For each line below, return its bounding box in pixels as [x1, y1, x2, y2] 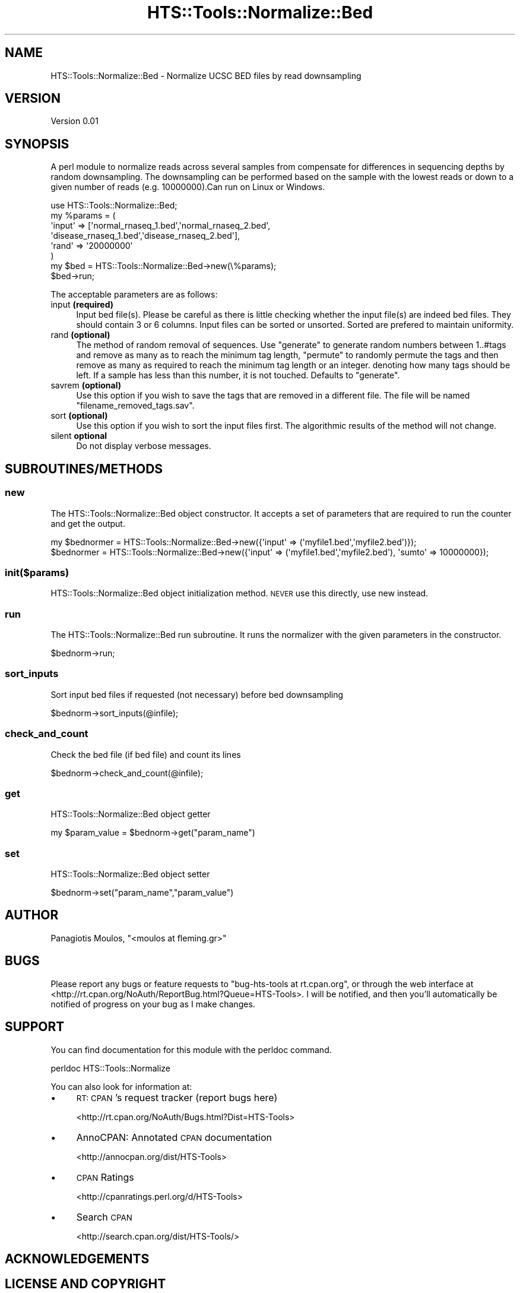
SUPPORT [5, 1019, 65, 1035]
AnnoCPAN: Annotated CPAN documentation [76, 1131, 272, 1143]
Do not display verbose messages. [76, 441, 211, 451]
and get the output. [50, 518, 125, 529]
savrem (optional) [50, 380, 122, 391]
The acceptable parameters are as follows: [50, 289, 218, 300]
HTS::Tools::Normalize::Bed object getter [50, 809, 211, 820]
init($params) [5, 566, 69, 578]
